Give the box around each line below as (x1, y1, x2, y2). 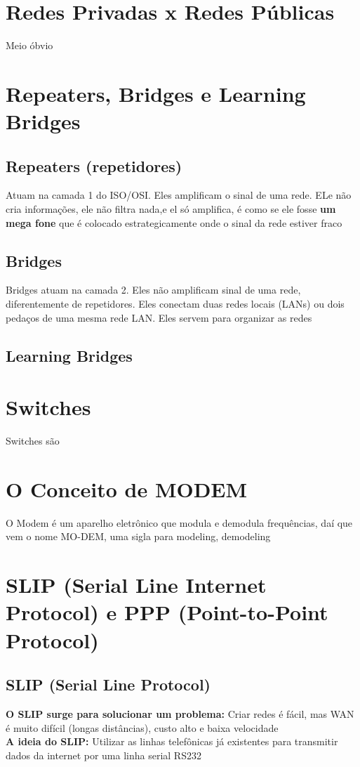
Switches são (6, 433, 60, 448)
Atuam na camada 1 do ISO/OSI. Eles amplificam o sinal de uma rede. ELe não (6, 188, 352, 202)
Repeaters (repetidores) (6, 155, 182, 176)
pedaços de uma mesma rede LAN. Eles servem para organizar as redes (6, 310, 312, 324)
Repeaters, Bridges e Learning (6, 79, 306, 107)
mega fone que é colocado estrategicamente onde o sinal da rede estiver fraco (6, 215, 342, 230)
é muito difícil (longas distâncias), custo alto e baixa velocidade (6, 720, 279, 735)
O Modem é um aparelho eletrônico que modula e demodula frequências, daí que (6, 515, 353, 530)
